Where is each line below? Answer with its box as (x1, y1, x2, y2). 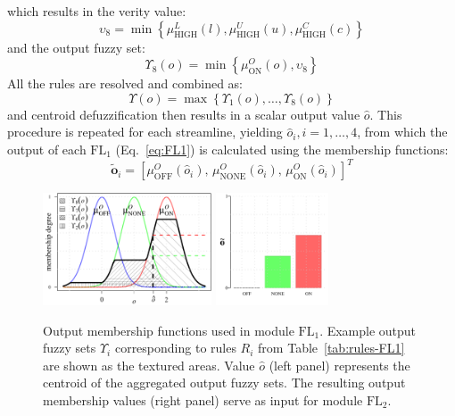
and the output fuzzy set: (7, 37, 145, 56)
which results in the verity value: (7, 2, 186, 20)
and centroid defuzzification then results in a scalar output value (7, 104, 360, 123)
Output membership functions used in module (43, 320, 294, 339)
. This (369, 104, 402, 123)
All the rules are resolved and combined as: (7, 74, 243, 93)
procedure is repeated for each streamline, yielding (7, 122, 283, 141)
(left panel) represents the (269, 355, 410, 374)
